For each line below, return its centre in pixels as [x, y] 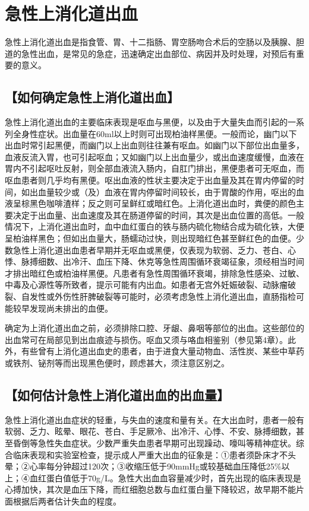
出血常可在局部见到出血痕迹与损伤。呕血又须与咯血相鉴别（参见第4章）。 [146, 339]
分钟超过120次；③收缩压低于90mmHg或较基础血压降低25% [168, 466]
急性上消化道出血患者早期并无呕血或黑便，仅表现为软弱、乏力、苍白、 [150, 250]
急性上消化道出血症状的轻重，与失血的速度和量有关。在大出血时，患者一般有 [154, 419]
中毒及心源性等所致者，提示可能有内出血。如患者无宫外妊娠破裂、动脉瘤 [146, 285]
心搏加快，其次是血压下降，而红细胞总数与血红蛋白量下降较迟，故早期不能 [150, 489]
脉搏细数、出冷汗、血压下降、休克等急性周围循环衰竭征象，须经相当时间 [163, 261]
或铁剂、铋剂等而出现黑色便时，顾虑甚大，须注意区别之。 [117, 362]
